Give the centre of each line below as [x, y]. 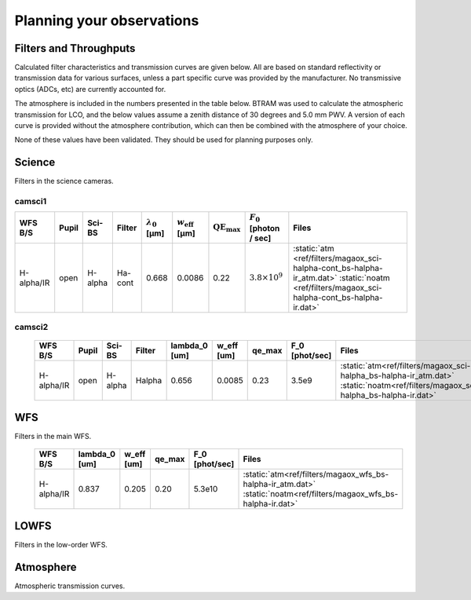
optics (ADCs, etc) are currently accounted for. [90, 89]
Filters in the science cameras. [64, 181]
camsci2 [31, 327]
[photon [265, 228]
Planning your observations [107, 20]
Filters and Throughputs [75, 48]
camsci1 [31, 202]
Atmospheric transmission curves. [70, 586]
